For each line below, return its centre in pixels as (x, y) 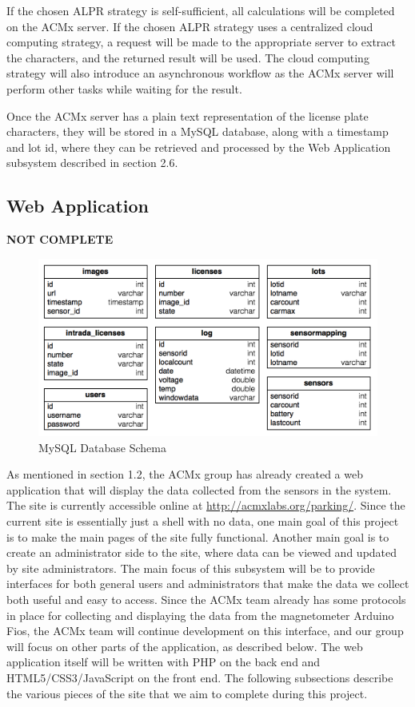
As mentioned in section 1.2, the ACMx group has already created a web (185, 474)
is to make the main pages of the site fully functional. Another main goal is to (198, 536)
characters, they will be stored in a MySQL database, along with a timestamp (198, 131)
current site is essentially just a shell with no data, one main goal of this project (203, 521)
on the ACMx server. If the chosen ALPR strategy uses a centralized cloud (190, 26)
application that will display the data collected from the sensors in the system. (199, 489)
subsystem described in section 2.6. (92, 163)
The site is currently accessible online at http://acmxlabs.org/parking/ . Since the (206, 505)
